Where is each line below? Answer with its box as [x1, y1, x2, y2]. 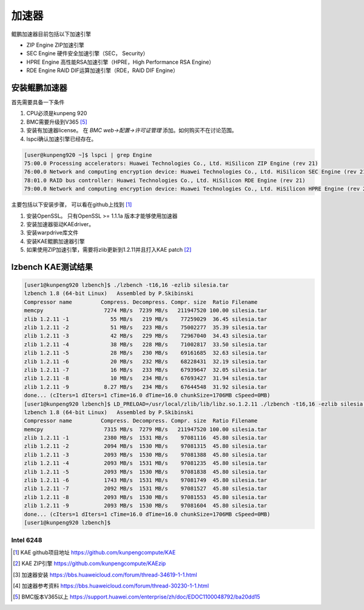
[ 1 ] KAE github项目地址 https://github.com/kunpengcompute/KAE [13, 549, 176, 556]
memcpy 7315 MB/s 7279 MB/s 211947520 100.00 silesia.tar [24, 426, 268, 433]
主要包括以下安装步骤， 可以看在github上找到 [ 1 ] [11, 201, 132, 209]
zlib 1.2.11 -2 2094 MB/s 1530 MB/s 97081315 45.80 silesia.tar [24, 443, 268, 450]
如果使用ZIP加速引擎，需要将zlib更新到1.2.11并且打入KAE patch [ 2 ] [26, 246, 192, 253]
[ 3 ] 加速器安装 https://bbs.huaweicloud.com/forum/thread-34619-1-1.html [13, 571, 197, 578]
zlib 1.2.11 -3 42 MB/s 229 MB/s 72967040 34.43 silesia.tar [24, 332, 268, 340]
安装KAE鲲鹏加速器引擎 [26, 237, 85, 245]
